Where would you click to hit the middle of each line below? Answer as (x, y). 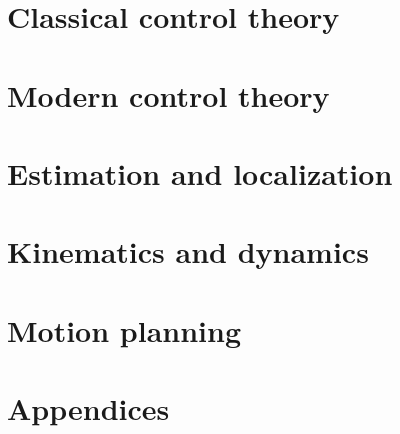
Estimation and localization (200, 172)
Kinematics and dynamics (188, 251)
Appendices (88, 408)
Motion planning (124, 329)
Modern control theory (168, 94)
